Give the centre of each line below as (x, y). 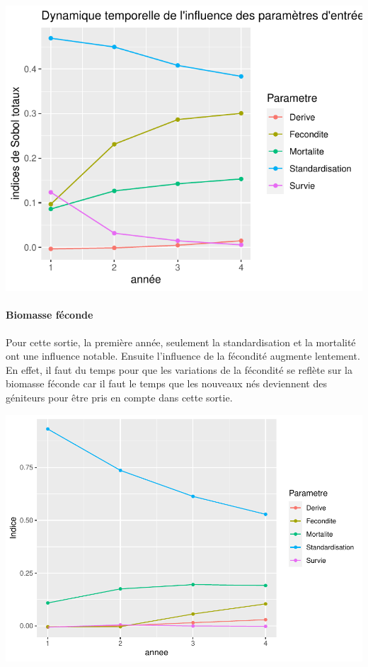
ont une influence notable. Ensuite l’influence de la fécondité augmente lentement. (183, 356)
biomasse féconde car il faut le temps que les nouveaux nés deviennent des (166, 383)
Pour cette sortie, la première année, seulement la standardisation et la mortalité (181, 342)
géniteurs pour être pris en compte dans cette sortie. (119, 397)
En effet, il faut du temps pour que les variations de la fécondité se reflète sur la (179, 369)
